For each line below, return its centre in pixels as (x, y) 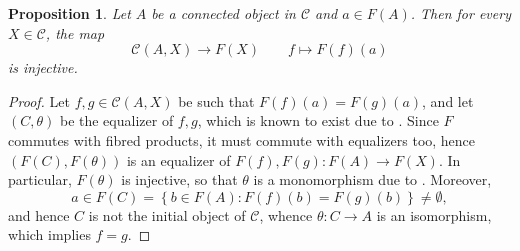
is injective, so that (179, 179)
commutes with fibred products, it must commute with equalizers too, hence (242, 139)
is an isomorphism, (434, 214)
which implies (49, 234)
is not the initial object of (167, 214)
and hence (39, 214)
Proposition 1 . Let (69, 13)
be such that (216, 100)
